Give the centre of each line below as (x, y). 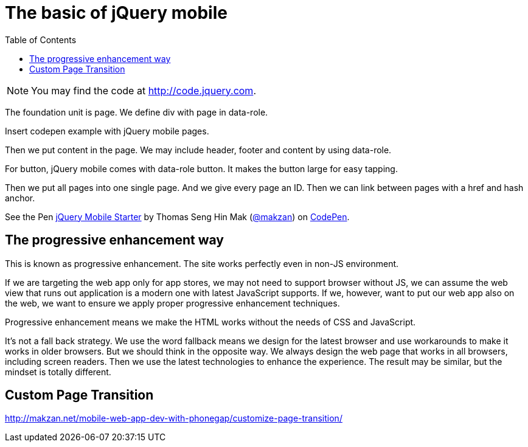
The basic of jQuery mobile (116, 13)
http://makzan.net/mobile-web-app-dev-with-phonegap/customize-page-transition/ (174, 418)
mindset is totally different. (58, 372)
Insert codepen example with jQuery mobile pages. (107, 131)
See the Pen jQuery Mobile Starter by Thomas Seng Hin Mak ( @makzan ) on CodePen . (177, 217)
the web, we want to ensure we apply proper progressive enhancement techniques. (172, 303)
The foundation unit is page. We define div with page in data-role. (137, 112)
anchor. (20, 198)
